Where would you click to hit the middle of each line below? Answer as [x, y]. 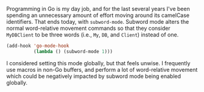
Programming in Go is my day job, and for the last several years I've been [98, 9]
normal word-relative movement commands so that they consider [88, 28]
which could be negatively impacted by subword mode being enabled [94, 76]
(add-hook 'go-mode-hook [38, 46]
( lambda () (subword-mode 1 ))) [73, 51]
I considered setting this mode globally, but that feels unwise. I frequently [98, 63]
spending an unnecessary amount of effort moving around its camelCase [98, 15]
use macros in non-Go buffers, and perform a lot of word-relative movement [102, 69]
